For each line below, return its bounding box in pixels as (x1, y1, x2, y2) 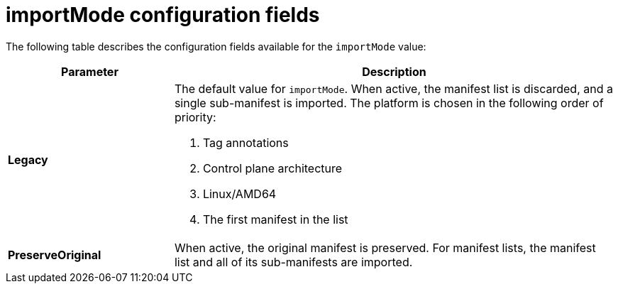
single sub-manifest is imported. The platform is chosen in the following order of (174, 95, 604, 110)
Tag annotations (202, 135, 289, 150)
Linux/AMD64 (202, 186, 277, 201)
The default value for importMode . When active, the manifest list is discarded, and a (174, 81, 613, 96)
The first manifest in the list (202, 212, 348, 227)
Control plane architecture (202, 160, 343, 175)
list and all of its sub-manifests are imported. (174, 254, 413, 269)
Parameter (60, 64, 118, 79)
